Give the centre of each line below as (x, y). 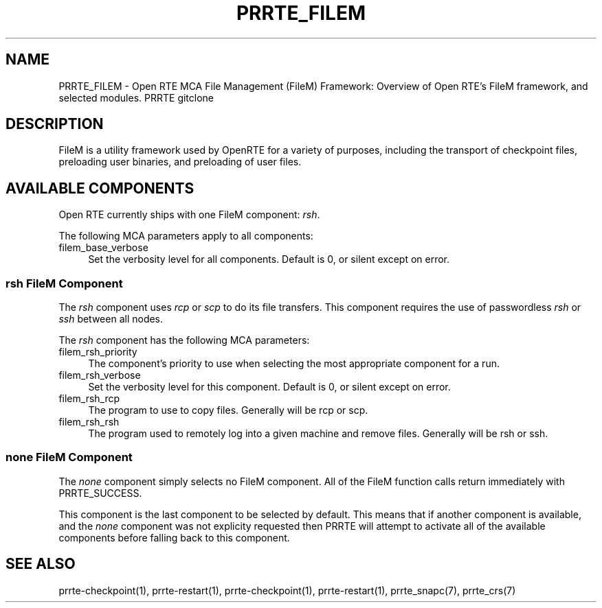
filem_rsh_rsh (89, 422)
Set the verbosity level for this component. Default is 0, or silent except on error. (269, 387)
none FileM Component (69, 457)
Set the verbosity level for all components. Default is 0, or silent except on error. (269, 259)
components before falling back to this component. (174, 537)
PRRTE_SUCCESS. (100, 493)
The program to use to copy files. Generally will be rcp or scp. (228, 410)
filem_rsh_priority (98, 352)
